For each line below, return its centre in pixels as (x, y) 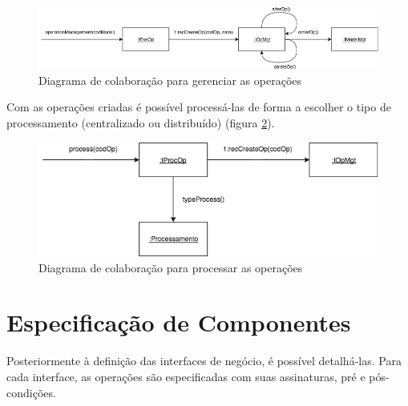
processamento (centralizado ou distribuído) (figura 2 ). (141, 123)
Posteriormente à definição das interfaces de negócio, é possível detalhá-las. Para (204, 361)
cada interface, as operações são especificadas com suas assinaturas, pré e (186, 376)
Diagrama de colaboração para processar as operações (171, 267)
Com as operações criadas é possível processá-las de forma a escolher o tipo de (199, 107)
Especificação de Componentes (179, 322)
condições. (31, 392)
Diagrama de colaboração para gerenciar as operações (170, 80)
